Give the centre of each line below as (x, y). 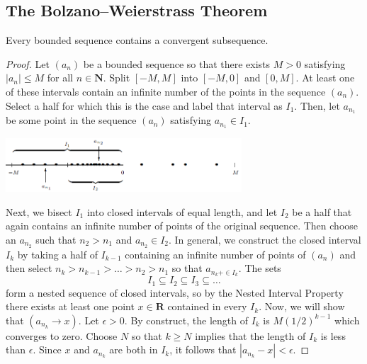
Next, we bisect (39, 211)
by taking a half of (57, 254)
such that (56, 239)
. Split (117, 78)
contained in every (207, 306)
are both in (134, 349)
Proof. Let (28, 63)
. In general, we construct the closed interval (265, 239)
